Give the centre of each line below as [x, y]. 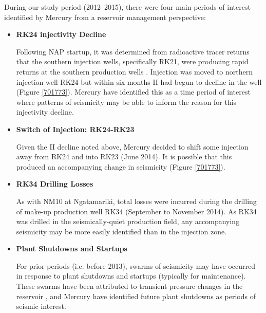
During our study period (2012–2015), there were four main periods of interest [127, 7]
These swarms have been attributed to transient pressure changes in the [129, 286]
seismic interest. [41, 306]
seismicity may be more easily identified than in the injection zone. [121, 231]
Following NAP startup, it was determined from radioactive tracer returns [133, 51]
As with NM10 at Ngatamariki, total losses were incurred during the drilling [136, 201]
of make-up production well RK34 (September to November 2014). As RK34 [136, 211]
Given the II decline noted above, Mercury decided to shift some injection [132, 146]
